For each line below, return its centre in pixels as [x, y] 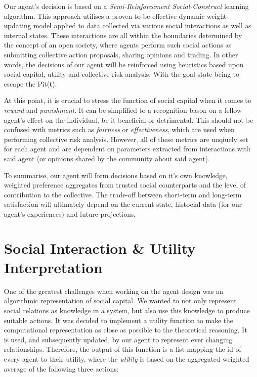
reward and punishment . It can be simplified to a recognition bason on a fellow [123, 110]
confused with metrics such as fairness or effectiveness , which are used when [119, 129]
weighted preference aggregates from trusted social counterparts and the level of [125, 185]
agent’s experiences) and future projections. [70, 213]
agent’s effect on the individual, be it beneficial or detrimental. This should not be [128, 119]
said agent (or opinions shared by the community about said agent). [107, 158]
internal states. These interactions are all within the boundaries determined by [123, 35]
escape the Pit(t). [31, 83]
